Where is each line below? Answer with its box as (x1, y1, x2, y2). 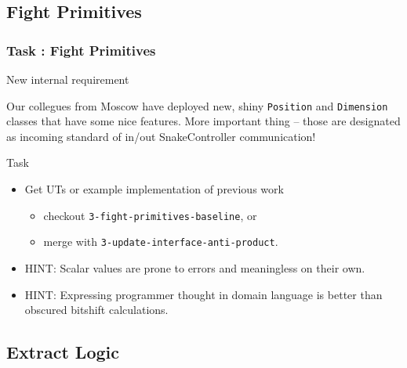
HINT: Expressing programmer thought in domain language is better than (24, 286, 383, 302)
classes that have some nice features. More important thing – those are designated (6, 113, 401, 129)
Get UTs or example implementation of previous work (24, 181, 284, 197)
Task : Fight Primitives (6, 40, 156, 60)
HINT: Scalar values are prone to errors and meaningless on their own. (24, 259, 365, 276)
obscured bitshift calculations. (24, 301, 169, 318)
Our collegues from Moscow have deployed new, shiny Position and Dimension (6, 97, 388, 114)
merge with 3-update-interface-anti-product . (43, 233, 278, 250)
